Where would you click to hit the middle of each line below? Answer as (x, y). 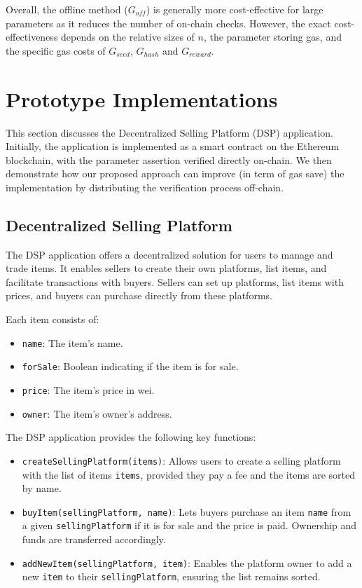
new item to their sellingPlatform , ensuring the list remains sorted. (171, 576)
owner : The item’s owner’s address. (97, 413)
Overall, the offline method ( (67, 9)
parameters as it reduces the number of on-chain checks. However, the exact (168, 23)
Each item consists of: (53, 319)
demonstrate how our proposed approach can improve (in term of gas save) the (175, 173)
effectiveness (32, 37)
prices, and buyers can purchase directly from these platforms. (139, 295)
